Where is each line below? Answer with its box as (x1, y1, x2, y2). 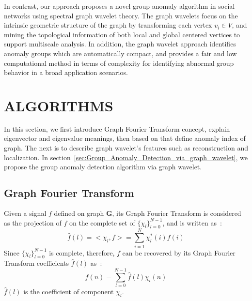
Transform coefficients (4, 258, 69, 268)
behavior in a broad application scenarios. (4, 67, 128, 77)
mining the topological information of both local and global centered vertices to (4, 29, 240, 39)
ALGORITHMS (4, 95, 113, 115)
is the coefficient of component (23, 286, 114, 297)
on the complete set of (69, 217, 135, 227)
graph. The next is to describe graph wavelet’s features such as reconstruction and (4, 143, 248, 153)
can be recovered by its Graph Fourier (122, 247, 236, 257)
